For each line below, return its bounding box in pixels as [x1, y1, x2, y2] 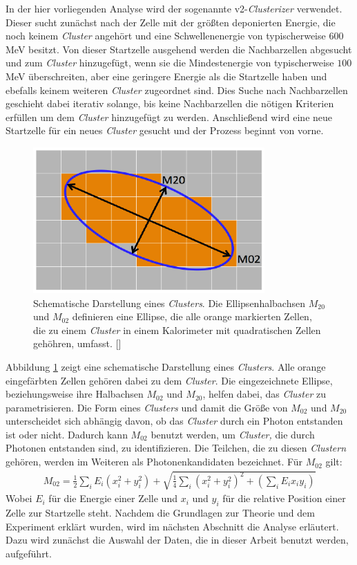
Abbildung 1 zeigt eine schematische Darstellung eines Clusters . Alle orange [6, 359, 326, 373]
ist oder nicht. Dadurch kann [6, 427, 128, 441]
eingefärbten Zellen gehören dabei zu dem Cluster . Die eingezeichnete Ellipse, [6, 373, 333, 387]
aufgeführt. [6, 546, 52, 560]
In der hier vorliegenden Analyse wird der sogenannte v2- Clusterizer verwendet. [6, 1, 342, 15]
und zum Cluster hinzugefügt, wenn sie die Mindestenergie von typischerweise [6, 55, 334, 70]
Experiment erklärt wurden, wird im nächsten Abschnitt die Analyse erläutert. [6, 519, 339, 533]
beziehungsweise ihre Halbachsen [6, 387, 144, 401]
